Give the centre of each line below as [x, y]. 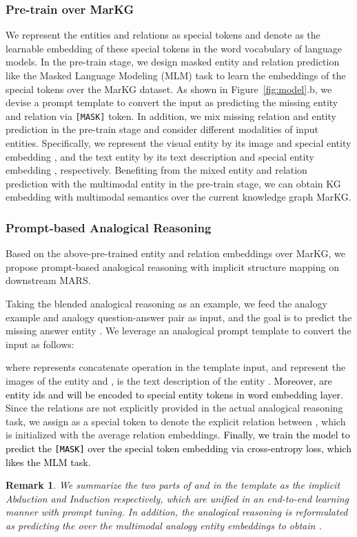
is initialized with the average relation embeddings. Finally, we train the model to [178, 435]
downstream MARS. [48, 280]
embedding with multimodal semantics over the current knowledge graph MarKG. [178, 197]
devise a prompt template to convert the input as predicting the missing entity [172, 102]
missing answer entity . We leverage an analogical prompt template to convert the [178, 331]
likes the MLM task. [48, 462]
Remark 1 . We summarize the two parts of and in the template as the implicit [173, 485]
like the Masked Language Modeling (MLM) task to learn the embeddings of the [176, 75]
